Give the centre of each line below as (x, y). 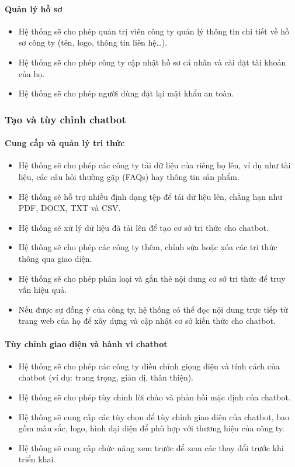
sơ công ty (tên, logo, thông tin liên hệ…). (93, 42)
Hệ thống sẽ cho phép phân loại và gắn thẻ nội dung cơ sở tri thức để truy (152, 278)
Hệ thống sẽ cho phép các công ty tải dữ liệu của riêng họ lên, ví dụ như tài (155, 165)
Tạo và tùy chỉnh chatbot (65, 119)
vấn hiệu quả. (43, 290)
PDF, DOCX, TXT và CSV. (70, 208)
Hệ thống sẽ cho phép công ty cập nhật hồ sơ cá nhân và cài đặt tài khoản (152, 62)
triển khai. (37, 459)
